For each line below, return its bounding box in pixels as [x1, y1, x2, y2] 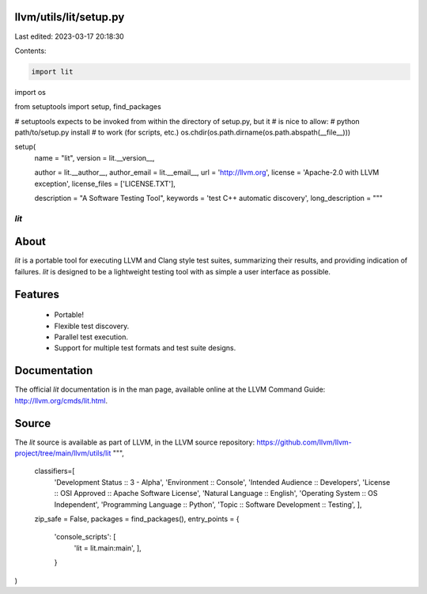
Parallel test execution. [54, 332, 129, 342]
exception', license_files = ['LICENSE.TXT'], [34, 179, 176, 188]
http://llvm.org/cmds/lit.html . [14, 395, 108, 405]
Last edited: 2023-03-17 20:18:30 [14, 32, 124, 41]
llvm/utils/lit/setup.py [14, 10, 125, 24]
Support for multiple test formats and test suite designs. [54, 343, 236, 353]
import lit [31, 67, 74, 76]
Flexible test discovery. [54, 321, 130, 331]
